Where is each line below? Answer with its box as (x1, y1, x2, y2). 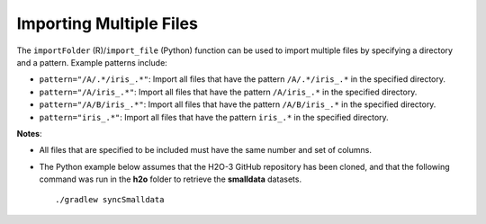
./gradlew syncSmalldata (55, 194, 165, 205)
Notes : (16, 128, 42, 139)
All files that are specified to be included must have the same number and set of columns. (39, 145, 373, 156)
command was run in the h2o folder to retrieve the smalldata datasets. (39, 174, 301, 184)
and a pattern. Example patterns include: (16, 57, 168, 67)
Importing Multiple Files (16, 13, 198, 33)
